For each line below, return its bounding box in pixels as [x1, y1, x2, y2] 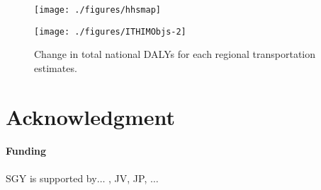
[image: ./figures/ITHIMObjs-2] [34, 26, 186, 37]
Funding [6, 143, 47, 158]
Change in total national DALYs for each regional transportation [34, 47, 316, 61]
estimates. [34, 60, 77, 75]
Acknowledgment [6, 102, 175, 131]
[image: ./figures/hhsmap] [34, 5, 161, 15]
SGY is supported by [6, 170, 97, 185]
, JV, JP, [108, 170, 147, 185]
